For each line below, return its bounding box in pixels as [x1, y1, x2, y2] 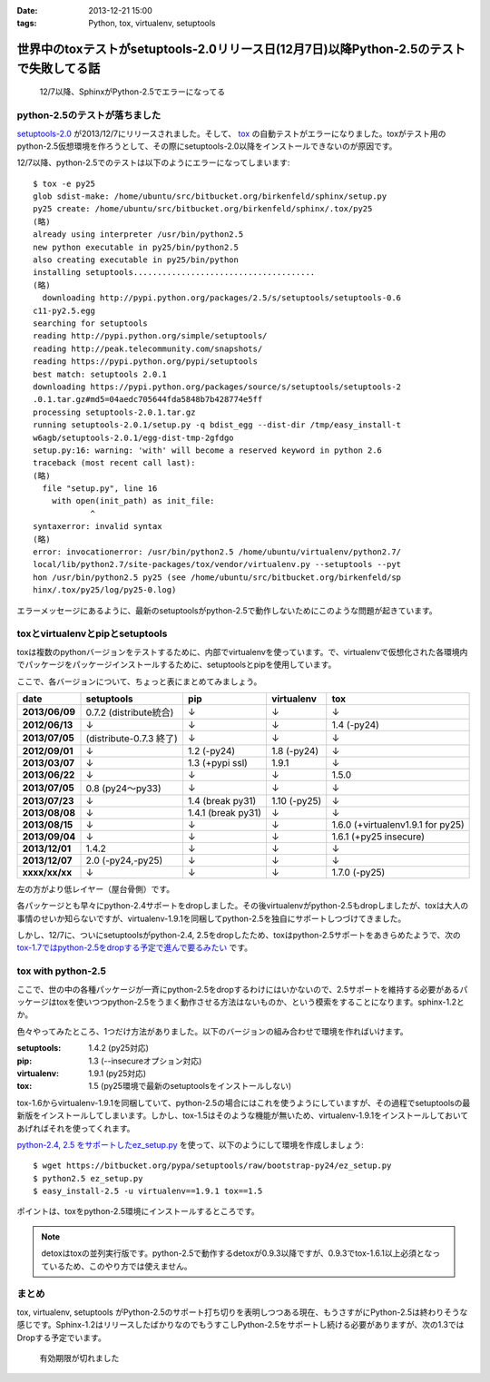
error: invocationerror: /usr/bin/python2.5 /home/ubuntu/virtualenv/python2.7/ [33, 547, 402, 557]
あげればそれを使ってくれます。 [16, 1122, 135, 1133]
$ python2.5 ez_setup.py [33, 1173, 143, 1183]
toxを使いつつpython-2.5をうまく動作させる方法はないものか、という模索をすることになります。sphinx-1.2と [55, 996, 465, 1007]
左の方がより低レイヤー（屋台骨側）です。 [16, 883, 175, 894]
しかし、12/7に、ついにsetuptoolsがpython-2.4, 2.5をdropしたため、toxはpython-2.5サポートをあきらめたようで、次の [16, 930, 462, 941]
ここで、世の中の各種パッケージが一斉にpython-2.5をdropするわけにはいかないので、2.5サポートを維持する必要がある [16, 984, 460, 995]
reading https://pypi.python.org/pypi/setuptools [33, 357, 259, 367]
